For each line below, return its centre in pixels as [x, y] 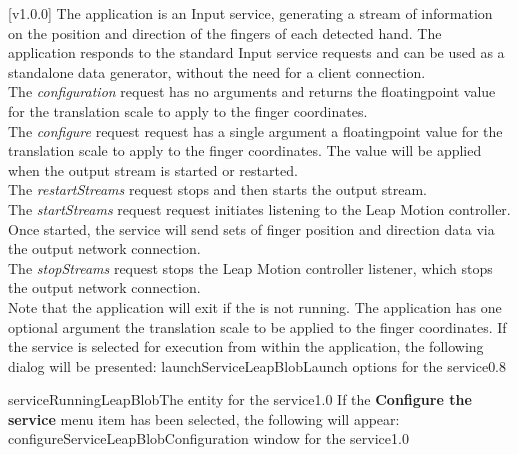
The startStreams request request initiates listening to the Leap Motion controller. [259, 208]
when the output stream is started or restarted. [153, 169]
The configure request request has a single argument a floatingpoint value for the [255, 130]
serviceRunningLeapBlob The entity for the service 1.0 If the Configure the [240, 399]
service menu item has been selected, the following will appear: [204, 418]
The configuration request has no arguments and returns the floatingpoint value [252, 91]
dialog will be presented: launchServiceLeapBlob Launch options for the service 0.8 [257, 365]
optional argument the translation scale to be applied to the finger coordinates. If [257, 326]
